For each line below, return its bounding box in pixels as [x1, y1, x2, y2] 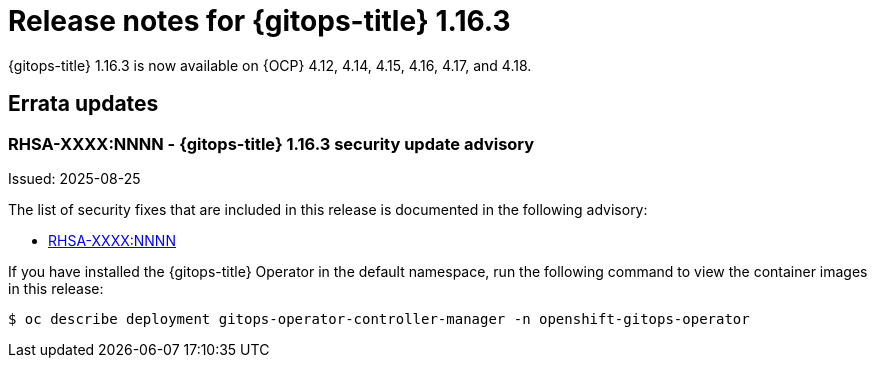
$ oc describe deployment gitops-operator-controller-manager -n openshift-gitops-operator [8, 310, 750, 327]
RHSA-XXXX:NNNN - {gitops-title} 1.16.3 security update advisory [8, 133, 535, 154]
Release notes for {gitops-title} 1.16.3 [8, 4, 511, 38]
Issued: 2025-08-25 [8, 169, 141, 187]
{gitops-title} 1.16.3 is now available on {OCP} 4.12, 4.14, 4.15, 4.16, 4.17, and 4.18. [8, 56, 532, 74]
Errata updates [8, 91, 159, 117]
